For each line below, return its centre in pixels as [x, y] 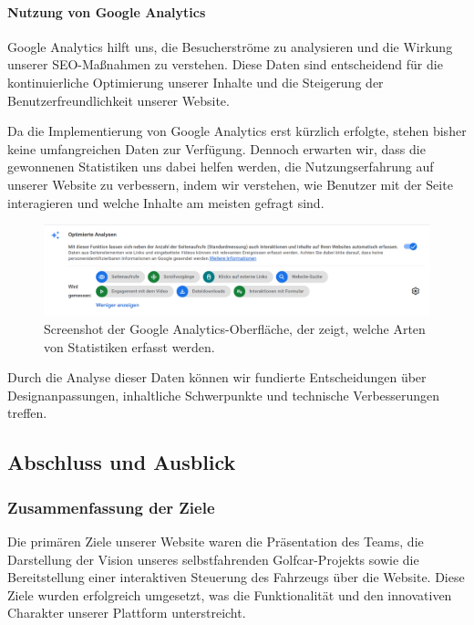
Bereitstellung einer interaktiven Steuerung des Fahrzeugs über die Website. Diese [236, 577]
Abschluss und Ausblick [122, 462]
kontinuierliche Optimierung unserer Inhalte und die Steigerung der [196, 82]
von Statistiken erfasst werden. [129, 346]
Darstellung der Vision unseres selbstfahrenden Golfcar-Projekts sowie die [213, 559]
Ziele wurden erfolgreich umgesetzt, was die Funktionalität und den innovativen [230, 594]
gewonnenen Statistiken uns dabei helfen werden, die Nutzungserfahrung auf [221, 167]
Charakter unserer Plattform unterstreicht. [127, 613]
